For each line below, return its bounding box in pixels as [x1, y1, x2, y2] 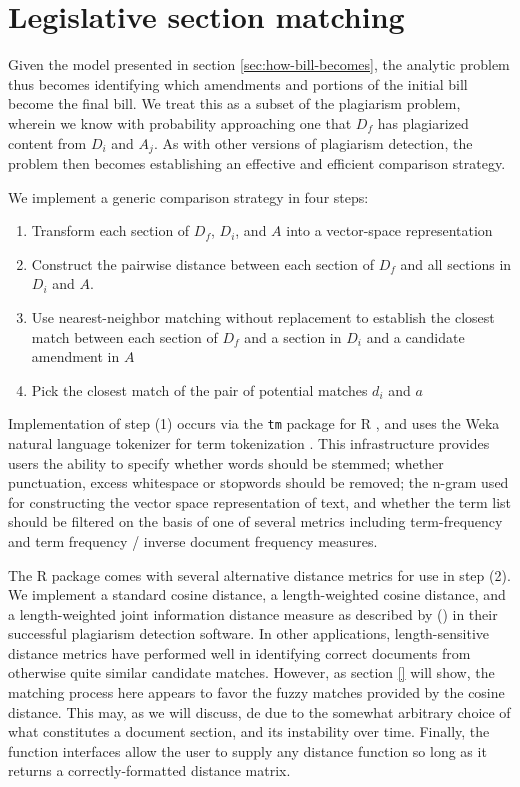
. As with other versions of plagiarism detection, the [153, 132, 473, 153]
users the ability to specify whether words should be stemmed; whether [8, 452, 444, 473]
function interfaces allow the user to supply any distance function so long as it [8, 740, 487, 761]
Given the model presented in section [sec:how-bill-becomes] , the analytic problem [8, 54, 510, 75]
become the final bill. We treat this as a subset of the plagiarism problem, [8, 93, 461, 114]
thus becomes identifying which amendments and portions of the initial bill [8, 73, 468, 94]
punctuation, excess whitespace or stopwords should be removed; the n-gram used [8, 472, 509, 493]
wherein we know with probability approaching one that [8, 112, 352, 133]
